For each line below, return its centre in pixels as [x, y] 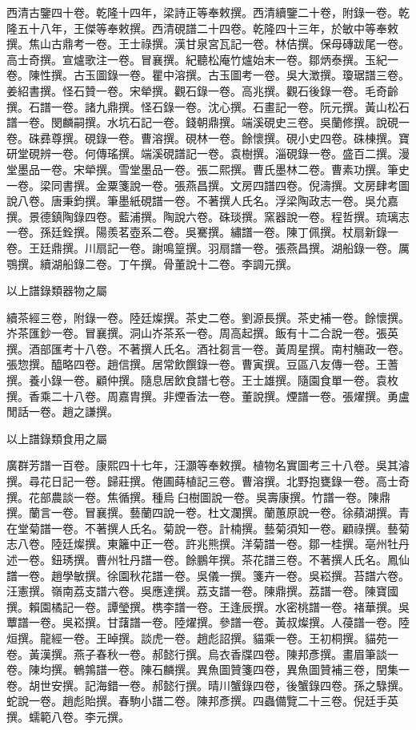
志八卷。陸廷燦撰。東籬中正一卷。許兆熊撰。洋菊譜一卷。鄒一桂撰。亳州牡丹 [208, 544]
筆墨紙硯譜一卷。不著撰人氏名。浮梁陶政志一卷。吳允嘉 [252, 201]
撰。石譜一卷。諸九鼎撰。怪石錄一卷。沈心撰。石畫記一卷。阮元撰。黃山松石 [208, 106]
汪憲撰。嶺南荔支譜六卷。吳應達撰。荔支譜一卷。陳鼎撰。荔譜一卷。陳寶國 [202, 591]
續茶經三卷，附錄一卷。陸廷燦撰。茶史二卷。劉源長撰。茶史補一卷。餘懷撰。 [208, 317]
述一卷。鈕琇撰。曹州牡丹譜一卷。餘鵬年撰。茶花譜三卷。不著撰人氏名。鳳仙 [208, 559]
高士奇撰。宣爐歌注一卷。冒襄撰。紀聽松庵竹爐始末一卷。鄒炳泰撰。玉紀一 [202, 59]
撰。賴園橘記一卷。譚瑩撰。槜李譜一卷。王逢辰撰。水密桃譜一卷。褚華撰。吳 [208, 606]
